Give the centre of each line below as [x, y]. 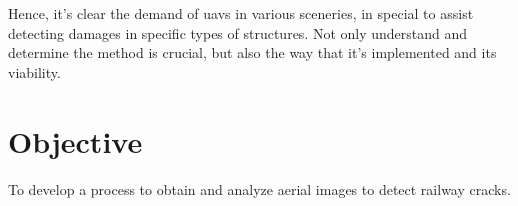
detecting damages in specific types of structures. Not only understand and [238, 32]
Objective [75, 140]
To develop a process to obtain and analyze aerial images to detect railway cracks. [259, 188]
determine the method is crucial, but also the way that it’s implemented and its [252, 52]
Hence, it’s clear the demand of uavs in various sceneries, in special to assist [241, 13]
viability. [34, 71]
